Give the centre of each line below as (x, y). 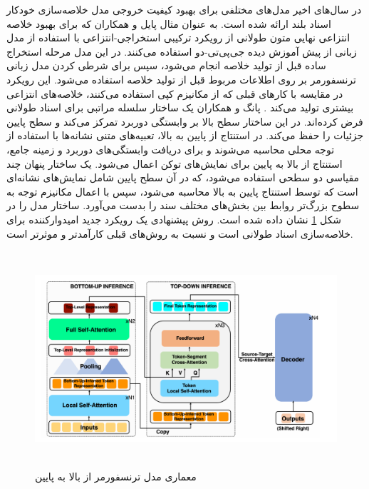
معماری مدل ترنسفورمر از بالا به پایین (116, 477)
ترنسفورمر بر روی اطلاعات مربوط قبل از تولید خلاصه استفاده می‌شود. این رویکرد (181, 79)
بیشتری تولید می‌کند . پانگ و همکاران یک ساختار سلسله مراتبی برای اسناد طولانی (180, 107)
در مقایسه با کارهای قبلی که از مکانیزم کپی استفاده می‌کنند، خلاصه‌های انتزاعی (175, 93)
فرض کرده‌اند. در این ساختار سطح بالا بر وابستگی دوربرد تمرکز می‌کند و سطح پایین (185, 121)
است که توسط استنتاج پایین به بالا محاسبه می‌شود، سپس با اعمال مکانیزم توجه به (182, 191)
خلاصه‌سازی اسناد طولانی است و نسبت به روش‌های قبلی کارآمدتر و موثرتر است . (180, 233)
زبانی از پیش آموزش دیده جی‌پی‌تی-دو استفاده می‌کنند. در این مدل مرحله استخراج (182, 51)
